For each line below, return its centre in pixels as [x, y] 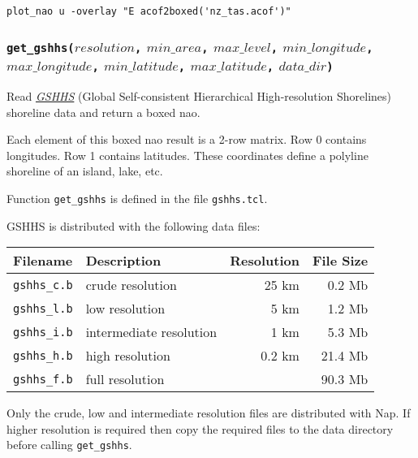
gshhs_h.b [43, 355]
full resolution [125, 379]
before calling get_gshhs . [69, 445]
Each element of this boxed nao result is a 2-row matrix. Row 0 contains [187, 139]
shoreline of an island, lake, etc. [85, 171]
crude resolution [131, 285]
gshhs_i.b [43, 332]
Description [123, 261]
